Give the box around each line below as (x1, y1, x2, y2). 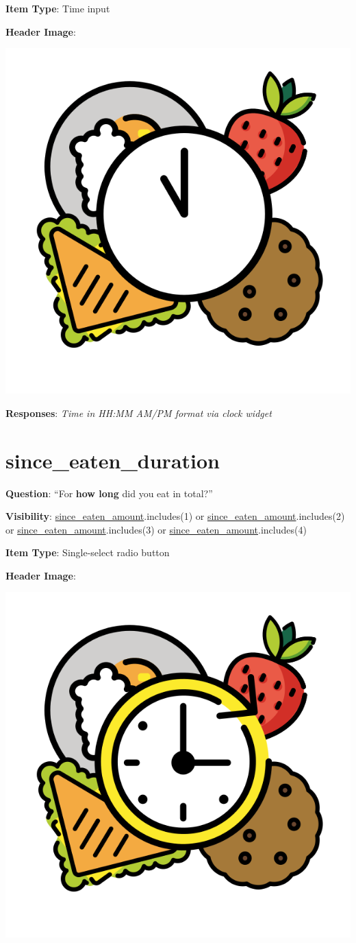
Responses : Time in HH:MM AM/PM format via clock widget (5, 405, 272, 420)
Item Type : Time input (5, 1, 110, 15)
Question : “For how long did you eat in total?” (5, 486, 213, 500)
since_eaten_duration (5, 446, 220, 474)
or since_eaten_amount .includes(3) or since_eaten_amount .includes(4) (5, 522, 307, 536)
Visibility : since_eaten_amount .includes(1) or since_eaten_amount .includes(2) (5, 509, 345, 523)
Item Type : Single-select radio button (5, 545, 170, 560)
